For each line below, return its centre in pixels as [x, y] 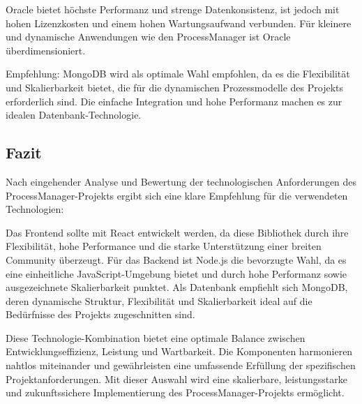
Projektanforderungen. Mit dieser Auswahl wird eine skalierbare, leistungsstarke [176, 379]
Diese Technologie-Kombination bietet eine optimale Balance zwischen [156, 337]
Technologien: [35, 209]
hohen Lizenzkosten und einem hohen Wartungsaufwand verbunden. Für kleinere [179, 23]
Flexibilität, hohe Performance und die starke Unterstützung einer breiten [164, 246]
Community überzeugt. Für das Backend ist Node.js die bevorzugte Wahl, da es [176, 259]
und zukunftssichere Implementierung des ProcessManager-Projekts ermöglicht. [175, 392]
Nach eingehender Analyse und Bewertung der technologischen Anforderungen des [181, 181]
